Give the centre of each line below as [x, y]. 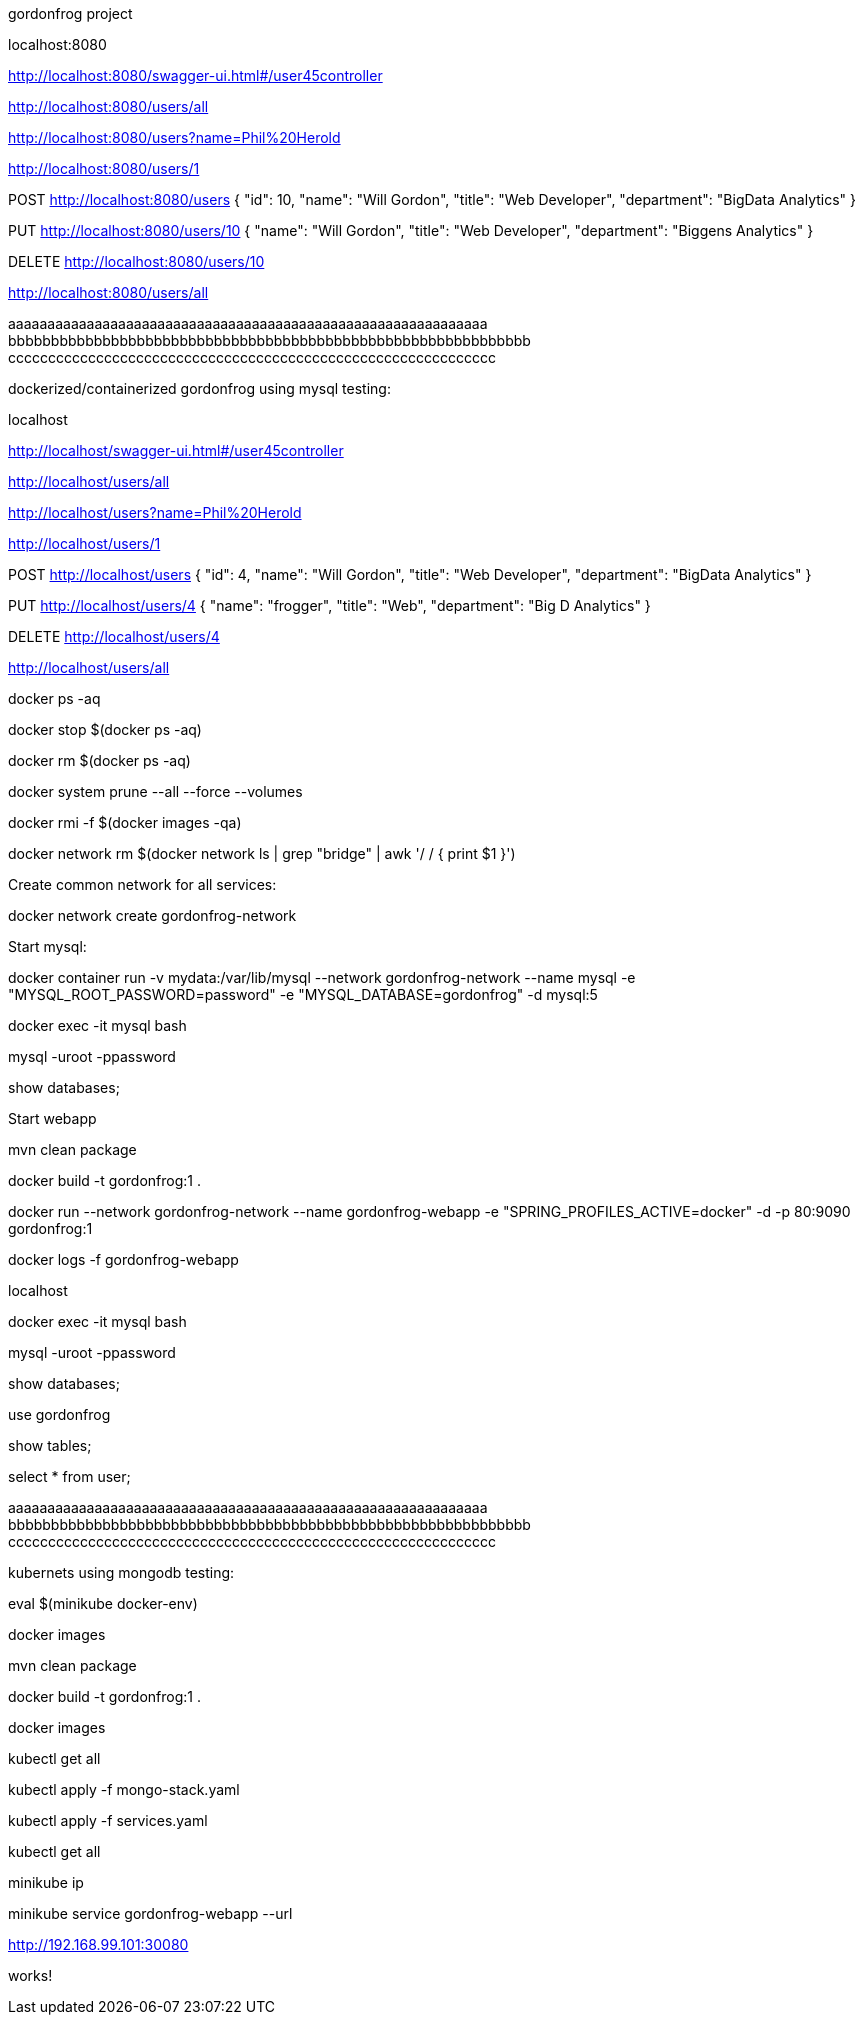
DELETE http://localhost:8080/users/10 [136, 261]
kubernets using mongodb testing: [121, 1572]
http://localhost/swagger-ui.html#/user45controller [176, 450]
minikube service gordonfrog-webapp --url [150, 1913]
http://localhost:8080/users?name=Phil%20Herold [174, 137]
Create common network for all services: [142, 884]
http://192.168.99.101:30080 [98, 1944]
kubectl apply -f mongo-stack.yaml [124, 1789]
